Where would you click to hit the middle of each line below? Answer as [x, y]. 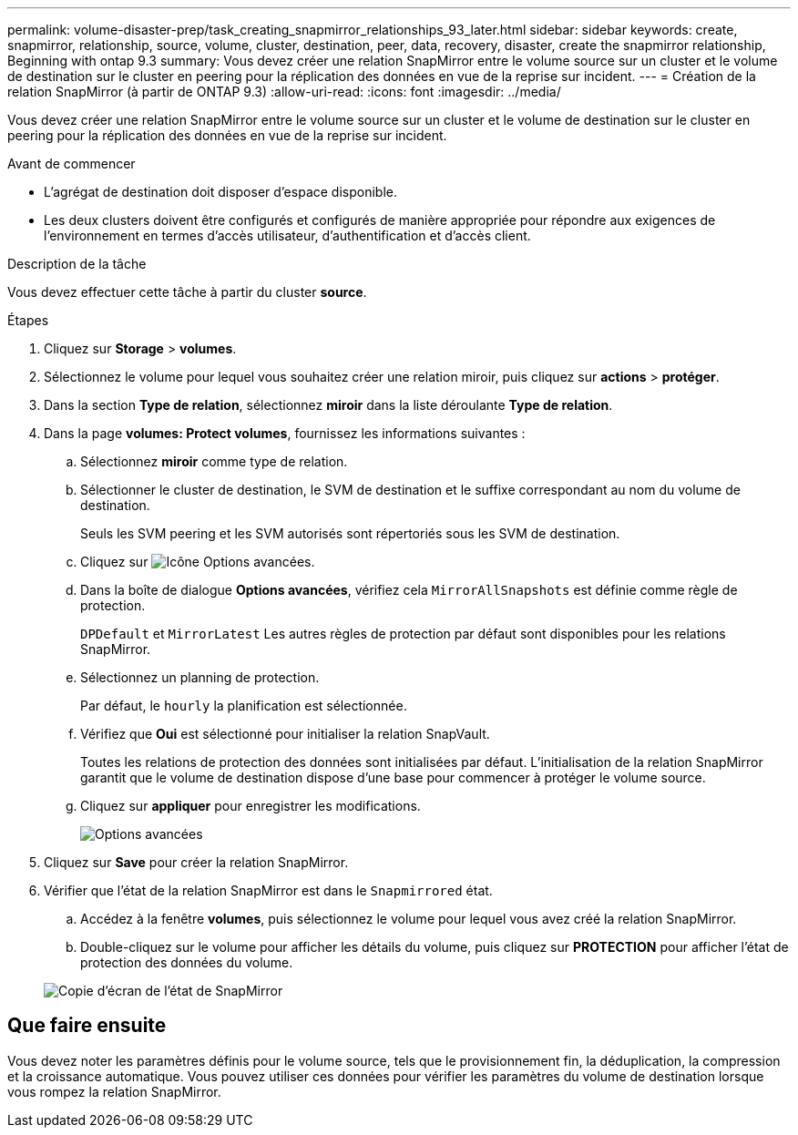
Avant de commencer [72, 164]
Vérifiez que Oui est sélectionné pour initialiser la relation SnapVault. [285, 734]
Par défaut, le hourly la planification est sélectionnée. [244, 706]
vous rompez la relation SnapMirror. [114, 1091]
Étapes [28, 320]
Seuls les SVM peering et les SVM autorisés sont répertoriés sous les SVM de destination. [350, 533]
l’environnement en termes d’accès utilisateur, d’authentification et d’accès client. [287, 235]
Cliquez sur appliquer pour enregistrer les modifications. [251, 806]
